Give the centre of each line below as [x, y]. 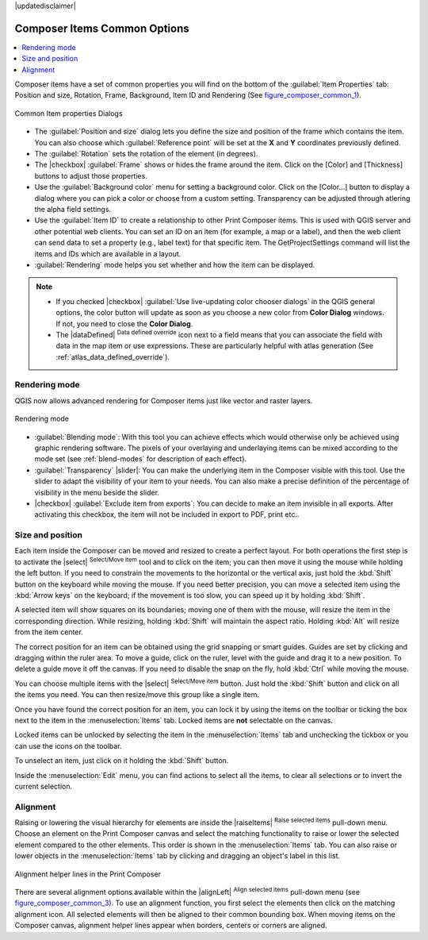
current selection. [44, 786]
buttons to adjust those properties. [91, 175]
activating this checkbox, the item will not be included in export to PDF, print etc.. [167, 514]
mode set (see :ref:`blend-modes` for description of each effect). [141, 459]
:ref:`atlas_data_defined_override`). [113, 356]
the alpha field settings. [73, 209]
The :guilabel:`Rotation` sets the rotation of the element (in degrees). [146, 154]
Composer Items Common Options [102, 28]
